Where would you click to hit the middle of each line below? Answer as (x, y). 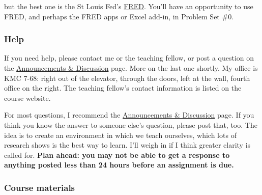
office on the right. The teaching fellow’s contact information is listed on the (123, 88)
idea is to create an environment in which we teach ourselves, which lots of (120, 135)
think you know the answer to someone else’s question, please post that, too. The (131, 124)
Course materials (40, 187)
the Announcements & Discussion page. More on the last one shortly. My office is (131, 68)
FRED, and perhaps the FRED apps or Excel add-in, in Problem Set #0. (119, 16)
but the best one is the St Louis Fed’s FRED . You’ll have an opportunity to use (129, 6)
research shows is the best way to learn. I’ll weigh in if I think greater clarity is (127, 145)
